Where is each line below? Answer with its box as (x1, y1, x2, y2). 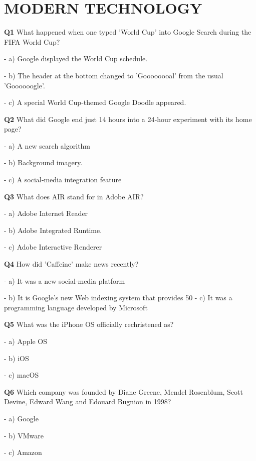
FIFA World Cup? (4, 36, 60, 47)
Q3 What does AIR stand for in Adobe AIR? (4, 191, 144, 201)
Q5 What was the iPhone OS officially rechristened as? (4, 319, 174, 329)
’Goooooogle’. (4, 80, 45, 90)
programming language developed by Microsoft (4, 302, 148, 312)
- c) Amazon (4, 447, 42, 457)
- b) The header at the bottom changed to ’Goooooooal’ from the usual (4, 70, 223, 80)
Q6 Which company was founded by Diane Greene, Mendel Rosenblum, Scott (4, 386, 243, 397)
